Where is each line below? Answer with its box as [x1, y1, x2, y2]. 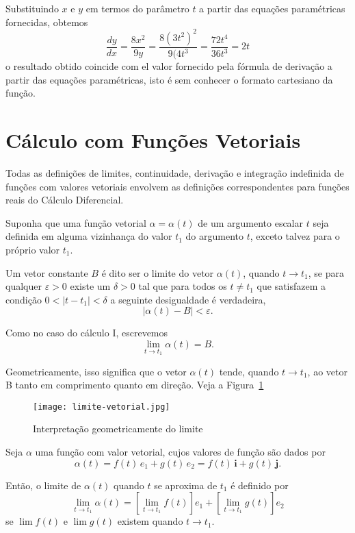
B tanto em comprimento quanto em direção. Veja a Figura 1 [5, 377, 264, 392]
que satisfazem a [257, 279, 326, 293]
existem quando [117, 514, 183, 528]
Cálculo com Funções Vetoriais [5, 126, 301, 154]
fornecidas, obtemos [5, 14, 88, 29]
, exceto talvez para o [250, 229, 340, 243]
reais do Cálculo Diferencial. [5, 193, 124, 207]
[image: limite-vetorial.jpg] [33, 401, 170, 412]
